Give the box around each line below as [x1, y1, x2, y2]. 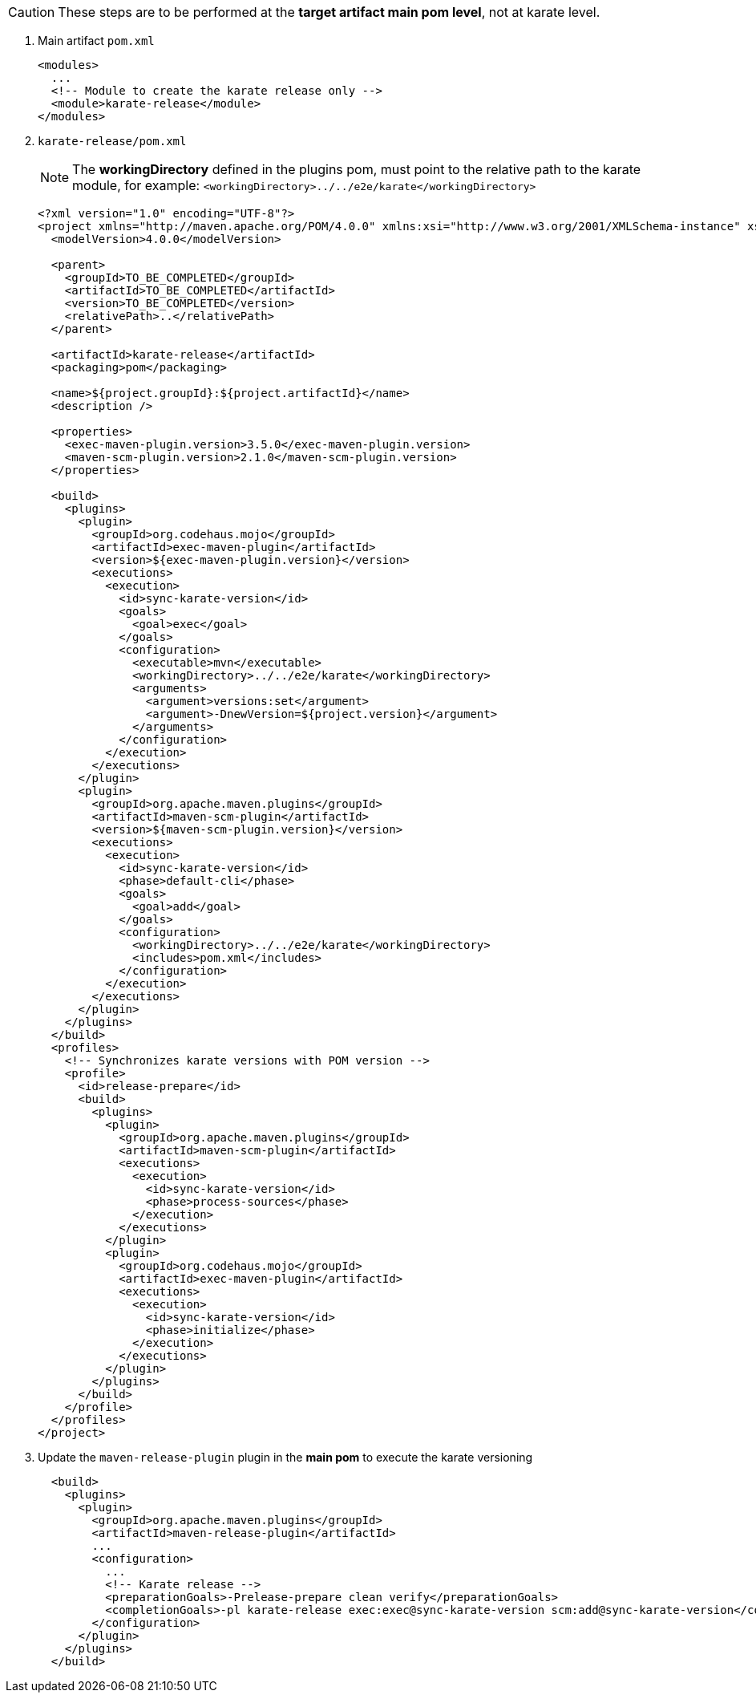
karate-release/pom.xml [38, 135, 187, 148]
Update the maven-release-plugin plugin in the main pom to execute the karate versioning [38, 1450, 533, 1464]
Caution [8, 4, 55, 20]
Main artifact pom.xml [38, 34, 155, 47]
